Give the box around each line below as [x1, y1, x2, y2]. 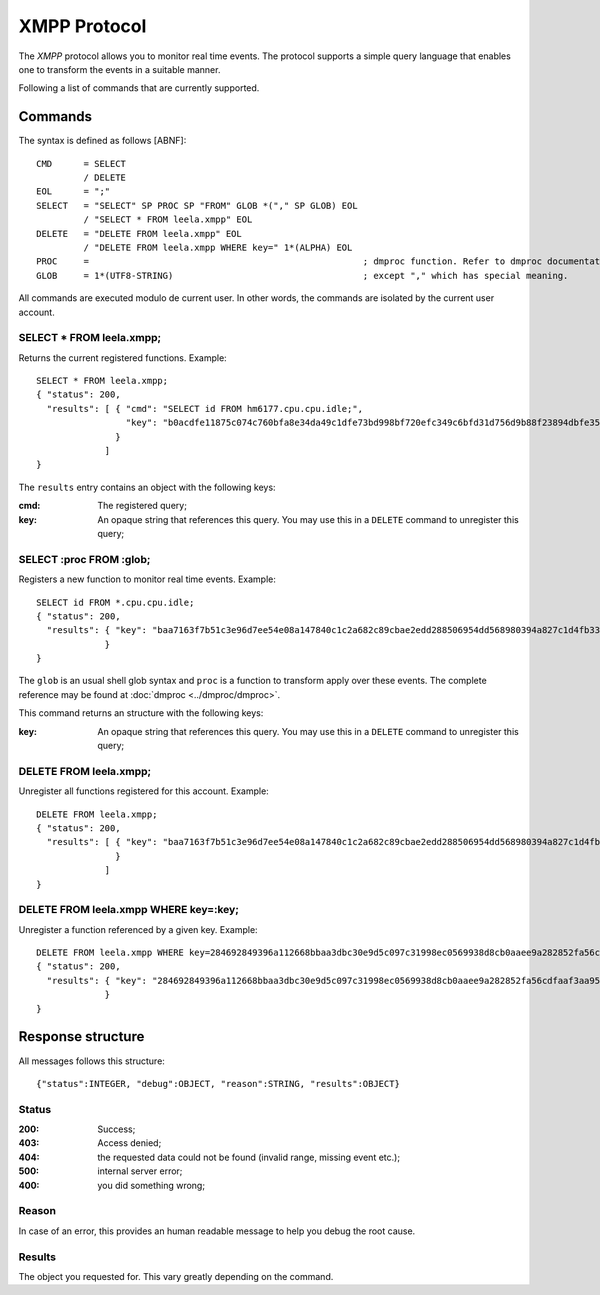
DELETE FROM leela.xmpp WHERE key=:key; [18, 903, 240, 917]
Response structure [18, 1028, 145, 1045]
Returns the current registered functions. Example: [18, 351, 227, 364]
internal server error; [97, 1165, 183, 1177]
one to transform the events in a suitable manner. [18, 63, 221, 75]
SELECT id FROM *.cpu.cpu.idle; [36, 596, 195, 608]
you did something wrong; [97, 1179, 205, 1191]
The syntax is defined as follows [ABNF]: [18, 135, 187, 147]
